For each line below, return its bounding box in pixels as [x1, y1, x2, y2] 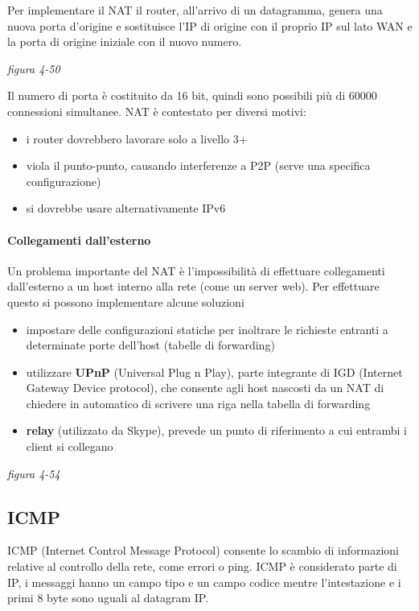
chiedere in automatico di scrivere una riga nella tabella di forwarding [26, 394, 371, 411]
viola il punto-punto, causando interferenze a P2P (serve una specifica [26, 157, 371, 174]
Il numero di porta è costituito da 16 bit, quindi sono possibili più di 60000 [7, 87, 377, 104]
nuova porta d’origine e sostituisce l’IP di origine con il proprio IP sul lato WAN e [7, 17, 413, 34]
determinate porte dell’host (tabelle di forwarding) [26, 336, 275, 353]
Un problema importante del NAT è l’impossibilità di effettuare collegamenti [7, 262, 385, 279]
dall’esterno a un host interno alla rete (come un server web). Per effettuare [7, 278, 380, 295]
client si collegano [26, 438, 113, 455]
